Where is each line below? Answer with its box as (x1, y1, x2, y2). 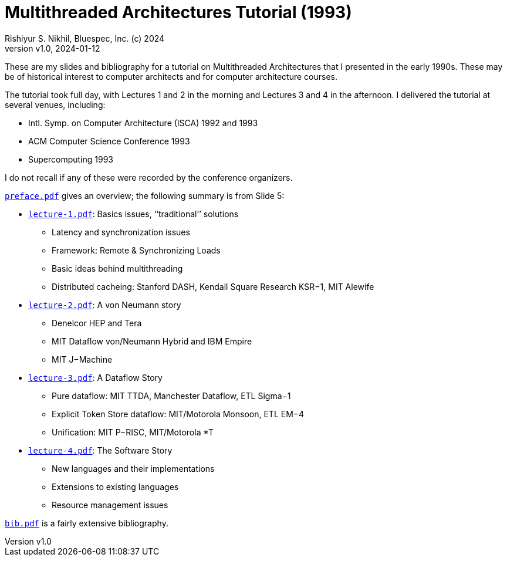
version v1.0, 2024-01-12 (5, 43, 100, 53)
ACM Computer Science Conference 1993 (28, 136, 190, 146)
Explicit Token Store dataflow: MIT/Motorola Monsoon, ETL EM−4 (52, 408, 305, 419)
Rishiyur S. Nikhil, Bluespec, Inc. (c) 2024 (5, 33, 165, 43)
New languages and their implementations (52, 463, 215, 474)
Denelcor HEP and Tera (52, 317, 142, 328)
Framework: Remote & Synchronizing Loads (52, 245, 221, 255)
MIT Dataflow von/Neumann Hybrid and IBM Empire (52, 336, 252, 346)
